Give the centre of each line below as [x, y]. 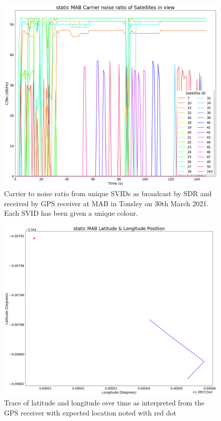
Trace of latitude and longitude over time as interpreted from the [104, 403]
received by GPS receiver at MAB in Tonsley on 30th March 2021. [106, 203]
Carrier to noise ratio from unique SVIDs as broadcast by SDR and [108, 193]
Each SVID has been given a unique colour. [71, 213]
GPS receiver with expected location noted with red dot [90, 412]
